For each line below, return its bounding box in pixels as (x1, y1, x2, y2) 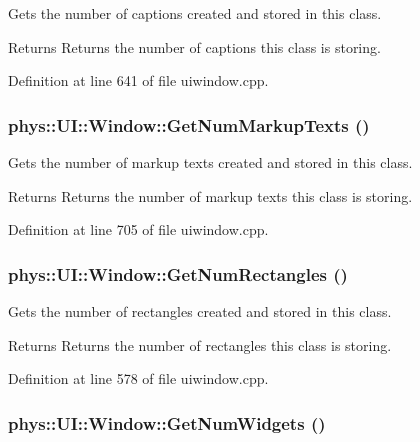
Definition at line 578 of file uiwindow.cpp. (8, 368, 269, 389)
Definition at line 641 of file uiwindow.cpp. (8, 70, 269, 91)
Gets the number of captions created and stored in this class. (8, 3, 382, 23)
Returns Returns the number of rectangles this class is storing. (8, 334, 392, 355)
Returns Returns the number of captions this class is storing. (8, 36, 381, 57)
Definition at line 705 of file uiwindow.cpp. (8, 219, 269, 240)
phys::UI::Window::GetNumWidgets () (8, 410, 326, 435)
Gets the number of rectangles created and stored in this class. (8, 301, 392, 321)
